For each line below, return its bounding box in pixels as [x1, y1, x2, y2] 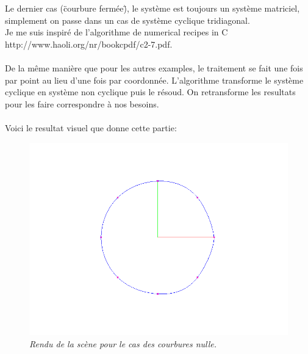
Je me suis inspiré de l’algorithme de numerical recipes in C [5, 26, 228, 38]
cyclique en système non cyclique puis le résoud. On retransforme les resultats [5, 85, 296, 98]
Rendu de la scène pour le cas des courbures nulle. [29, 337, 217, 350]
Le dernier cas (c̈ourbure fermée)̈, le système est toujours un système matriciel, [5, 2, 300, 14]
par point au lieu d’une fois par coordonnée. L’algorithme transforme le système [5, 73, 304, 86]
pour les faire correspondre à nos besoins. [5, 97, 159, 110]
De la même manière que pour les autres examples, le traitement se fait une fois [5, 61, 303, 74]
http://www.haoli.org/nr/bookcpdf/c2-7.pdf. [5, 37, 173, 50]
